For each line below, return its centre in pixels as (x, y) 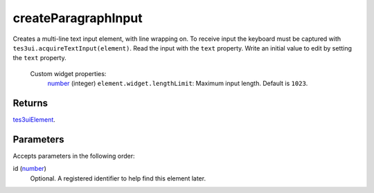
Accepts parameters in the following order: (74, 156)
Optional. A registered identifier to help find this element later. (118, 178)
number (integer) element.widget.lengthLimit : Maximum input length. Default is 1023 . (178, 84)
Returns (30, 103)
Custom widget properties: (68, 73)
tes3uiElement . (34, 120)
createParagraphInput (78, 18)
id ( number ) (29, 169)
